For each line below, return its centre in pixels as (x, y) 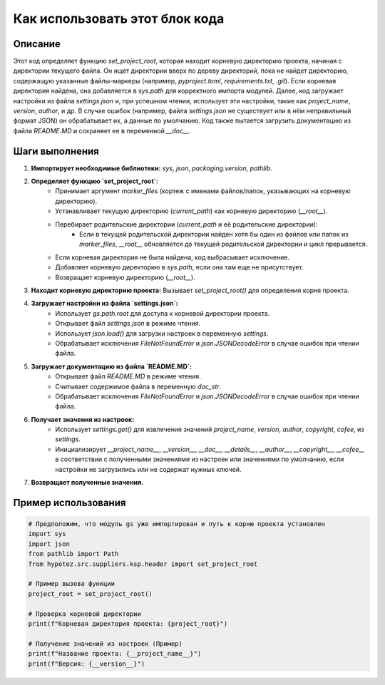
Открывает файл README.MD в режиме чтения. (128, 376)
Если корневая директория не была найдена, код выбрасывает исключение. (173, 257)
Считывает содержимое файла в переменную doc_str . (138, 386)
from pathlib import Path (73, 554)
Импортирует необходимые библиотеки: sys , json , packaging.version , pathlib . (152, 168)
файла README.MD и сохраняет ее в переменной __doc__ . (102, 130)
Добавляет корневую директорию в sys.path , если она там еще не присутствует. (179, 267)
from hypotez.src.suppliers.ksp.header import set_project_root (143, 564)
